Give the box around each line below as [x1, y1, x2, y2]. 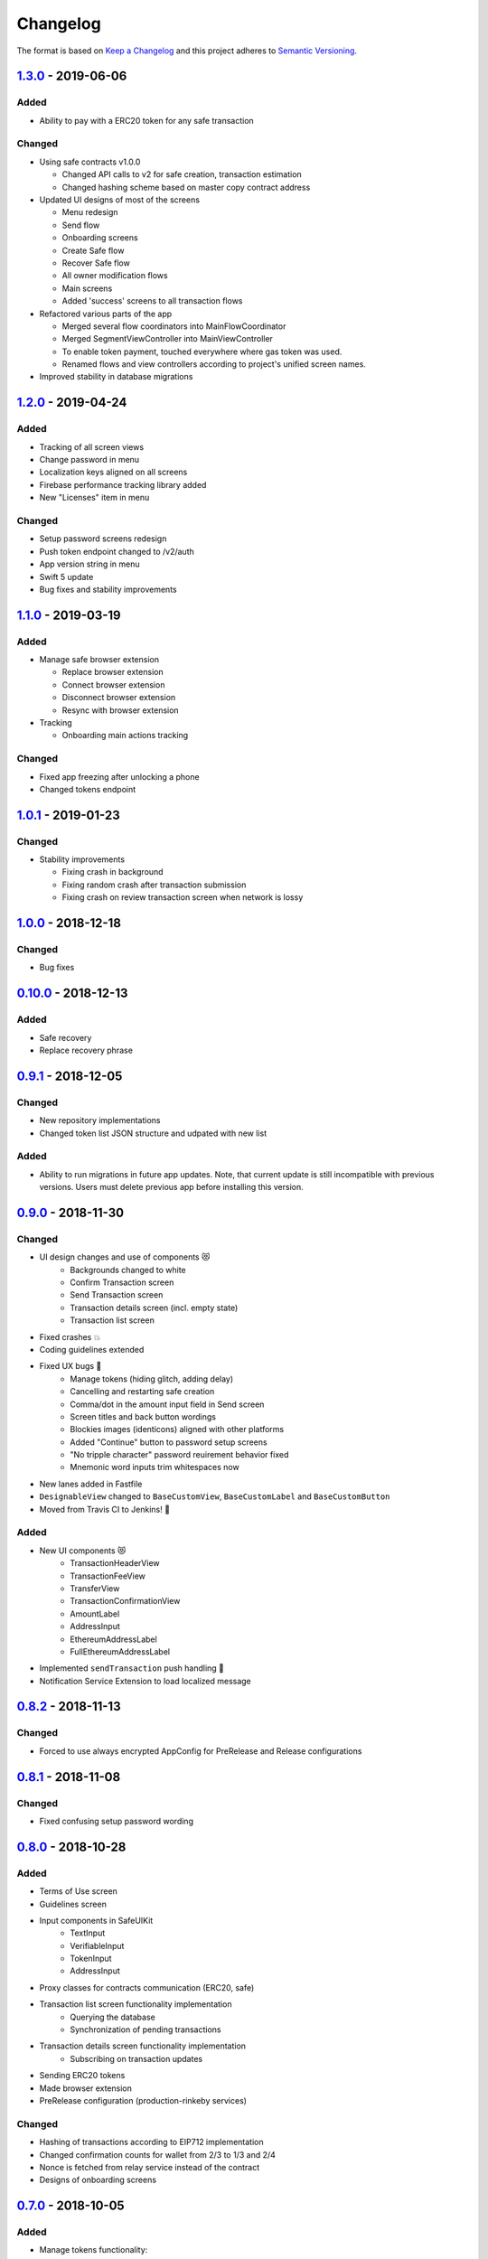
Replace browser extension [61, 667, 164, 678]
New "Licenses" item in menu [39, 492, 150, 503]
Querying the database [70, 2011, 155, 2022]
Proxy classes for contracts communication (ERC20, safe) [39, 1982, 255, 1992]
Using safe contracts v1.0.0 [39, 156, 141, 167]
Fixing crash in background [61, 867, 164, 877]
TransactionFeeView [70, 1570, 146, 1581]
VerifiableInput [70, 1940, 125, 1951]
